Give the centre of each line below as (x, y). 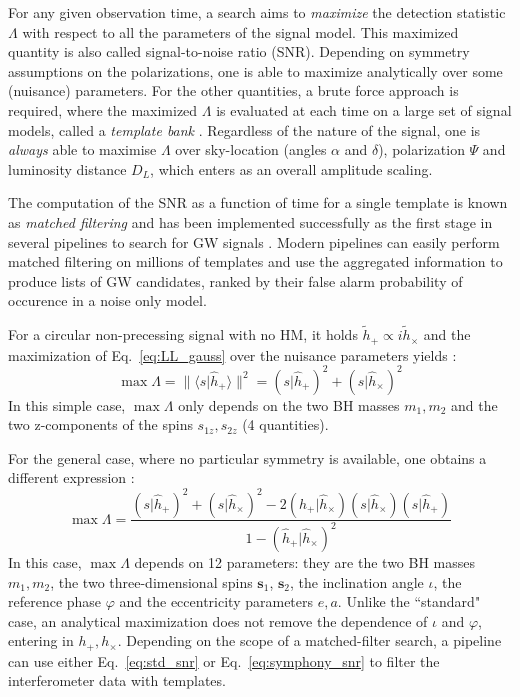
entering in (41, 640)
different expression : (71, 477)
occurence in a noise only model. (107, 300)
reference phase (55, 601)
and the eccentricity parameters (216, 601)
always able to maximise (82, 149)
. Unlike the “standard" (409, 601)
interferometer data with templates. (117, 680)
